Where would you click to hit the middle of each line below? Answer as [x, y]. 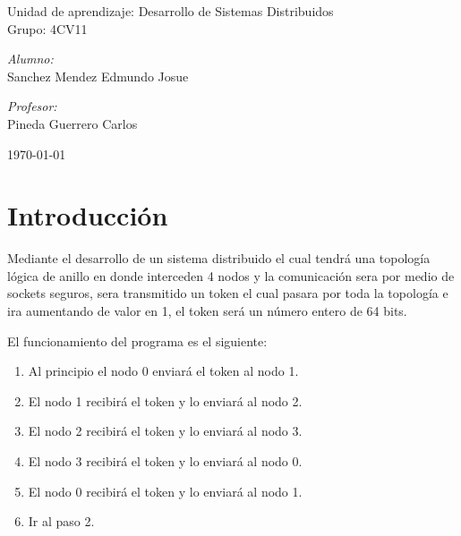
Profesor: [32, 106]
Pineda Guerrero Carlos [73, 123]
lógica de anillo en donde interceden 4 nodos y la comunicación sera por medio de [231, 275]
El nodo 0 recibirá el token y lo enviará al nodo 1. [165, 491]
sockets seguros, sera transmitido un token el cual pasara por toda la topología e [228, 293]
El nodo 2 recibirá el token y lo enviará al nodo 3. [165, 431]
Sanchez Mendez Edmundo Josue [98, 76]
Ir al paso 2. [61, 521]
